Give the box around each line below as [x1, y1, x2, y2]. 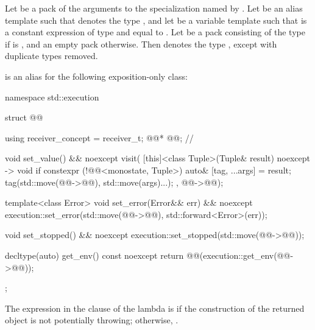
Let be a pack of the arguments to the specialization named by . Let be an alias [5, 2, 303, 14]
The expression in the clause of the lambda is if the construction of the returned [5, 301, 305, 314]
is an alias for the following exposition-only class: [5, 69, 188, 82]
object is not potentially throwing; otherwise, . [5, 314, 179, 326]
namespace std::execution [5, 90, 99, 103]
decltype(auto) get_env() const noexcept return [5, 248, 184, 261]
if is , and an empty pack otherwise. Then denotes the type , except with [5, 37, 277, 50]
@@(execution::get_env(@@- [186, 248, 294, 261]
